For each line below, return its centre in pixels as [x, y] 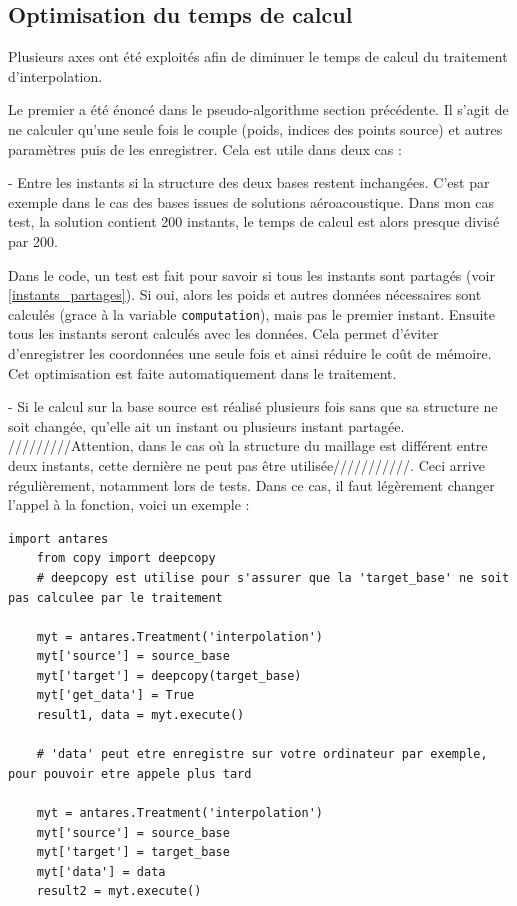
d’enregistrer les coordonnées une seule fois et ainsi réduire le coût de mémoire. [250, 352]
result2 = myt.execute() [119, 891]
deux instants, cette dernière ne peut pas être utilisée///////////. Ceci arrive [246, 464]
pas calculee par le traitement [115, 597]
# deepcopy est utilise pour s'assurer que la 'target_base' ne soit [273, 577]
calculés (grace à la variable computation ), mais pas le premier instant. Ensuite [252, 313]
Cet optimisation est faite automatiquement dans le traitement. [202, 372]
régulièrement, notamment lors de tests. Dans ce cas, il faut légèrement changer [251, 484]
